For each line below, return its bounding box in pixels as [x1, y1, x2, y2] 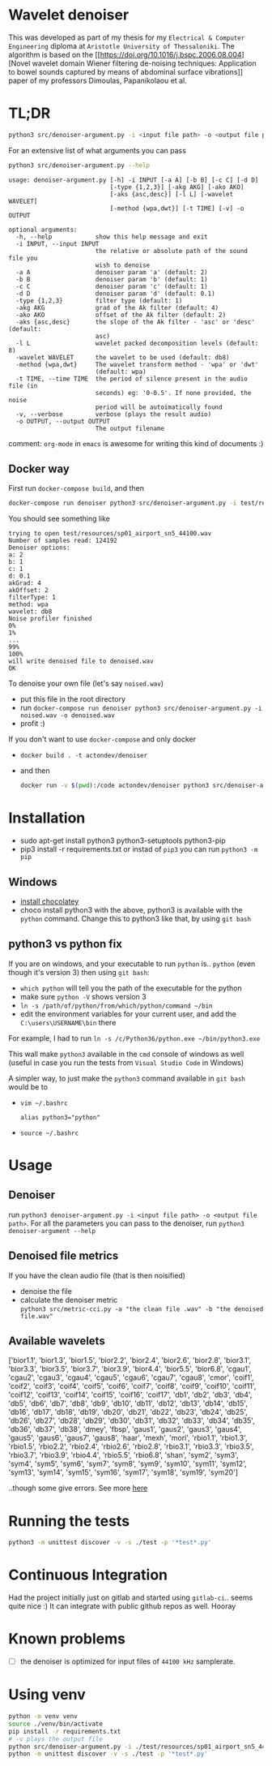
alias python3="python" [19, 1113, 101, 1121]
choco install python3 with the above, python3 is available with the [19, 904, 243, 914]
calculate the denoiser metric [19, 1295, 118, 1304]
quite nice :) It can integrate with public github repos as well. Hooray [8, 1601, 236, 1611]
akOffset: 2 [8, 587, 49, 595]
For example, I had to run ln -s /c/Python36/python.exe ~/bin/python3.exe [8, 1033, 261, 1043]
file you [8, 254, 38, 262]
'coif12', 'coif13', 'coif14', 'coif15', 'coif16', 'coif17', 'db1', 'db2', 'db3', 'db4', [8, 1390, 253, 1400]
